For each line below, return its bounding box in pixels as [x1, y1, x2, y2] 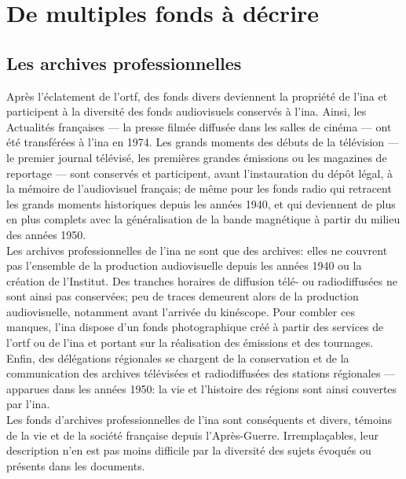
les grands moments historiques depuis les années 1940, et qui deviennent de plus [6, 195, 396, 212]
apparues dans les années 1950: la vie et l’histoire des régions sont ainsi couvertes [6, 380, 397, 396]
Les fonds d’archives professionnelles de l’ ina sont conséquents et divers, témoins [6, 411, 393, 428]
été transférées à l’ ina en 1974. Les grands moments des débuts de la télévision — [6, 134, 399, 150]
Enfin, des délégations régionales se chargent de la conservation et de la [6, 349, 349, 366]
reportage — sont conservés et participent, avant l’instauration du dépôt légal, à [6, 164, 393, 181]
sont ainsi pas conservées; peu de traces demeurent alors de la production [6, 288, 359, 304]
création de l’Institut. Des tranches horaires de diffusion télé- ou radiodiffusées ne [6, 272, 397, 289]
